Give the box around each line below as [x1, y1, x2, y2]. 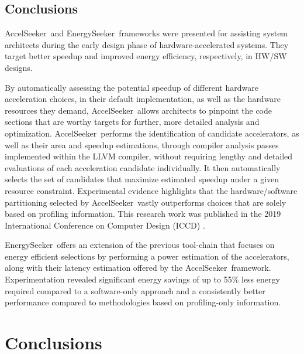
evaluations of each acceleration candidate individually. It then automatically [5, 161, 281, 173]
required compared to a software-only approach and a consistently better [5, 284, 265, 297]
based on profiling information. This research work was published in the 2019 [5, 207, 281, 220]
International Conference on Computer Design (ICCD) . [5, 219, 205, 231]
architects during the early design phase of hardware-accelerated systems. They [5, 38, 289, 50]
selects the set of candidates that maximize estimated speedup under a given [5, 173, 279, 185]
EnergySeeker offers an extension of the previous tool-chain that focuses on [5, 239, 275, 251]
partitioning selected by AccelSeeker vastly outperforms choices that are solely [5, 196, 286, 208]
